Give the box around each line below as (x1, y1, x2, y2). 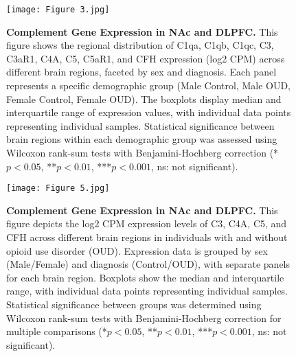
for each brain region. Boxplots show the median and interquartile (6, 270, 284, 284)
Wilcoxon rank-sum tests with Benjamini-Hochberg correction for (6, 310, 282, 325)
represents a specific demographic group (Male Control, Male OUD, (6, 78, 291, 93)
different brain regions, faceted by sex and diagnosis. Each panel (6, 65, 277, 79)
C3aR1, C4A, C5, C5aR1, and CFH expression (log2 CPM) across (6, 51, 285, 65)
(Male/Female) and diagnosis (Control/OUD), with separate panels (6, 257, 291, 271)
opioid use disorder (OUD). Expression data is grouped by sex (6, 243, 268, 257)
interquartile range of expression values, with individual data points (6, 105, 291, 119)
